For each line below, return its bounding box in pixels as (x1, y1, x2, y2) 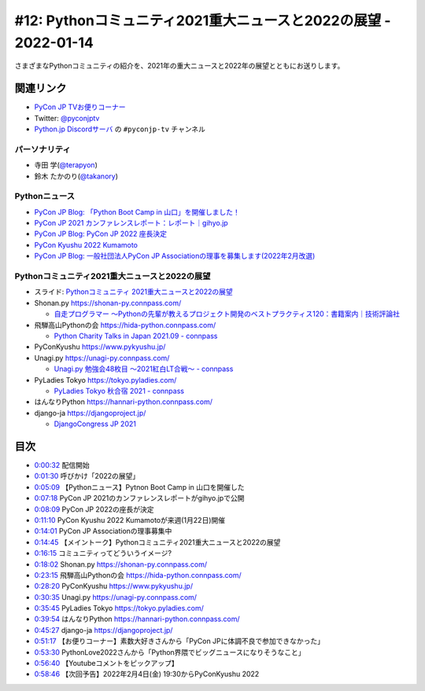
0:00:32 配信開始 (34, 461, 90, 469)
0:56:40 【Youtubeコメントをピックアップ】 (34, 659, 179, 668)
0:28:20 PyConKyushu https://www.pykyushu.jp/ (34, 582, 193, 591)
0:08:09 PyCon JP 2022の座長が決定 (34, 504, 154, 514)
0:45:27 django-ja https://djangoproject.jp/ (34, 625, 173, 634)
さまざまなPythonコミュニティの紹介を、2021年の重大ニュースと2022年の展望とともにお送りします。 (14, 61, 345, 71)
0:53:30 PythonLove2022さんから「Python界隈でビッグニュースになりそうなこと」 (34, 647, 305, 656)
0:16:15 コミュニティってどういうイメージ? (34, 549, 172, 558)
